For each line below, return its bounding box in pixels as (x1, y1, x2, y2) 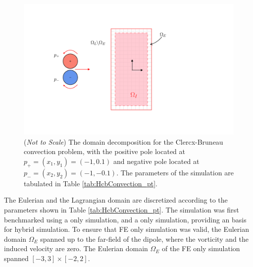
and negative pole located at (113, 156, 200, 166)
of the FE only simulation (161, 243, 240, 254)
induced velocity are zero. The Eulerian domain (4, 243, 148, 254)
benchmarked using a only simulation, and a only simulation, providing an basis (4, 214, 247, 224)
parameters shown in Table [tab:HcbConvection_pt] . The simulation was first (4, 204, 239, 214)
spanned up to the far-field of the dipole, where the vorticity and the (40, 233, 249, 244)
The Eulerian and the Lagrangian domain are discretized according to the (4, 195, 228, 205)
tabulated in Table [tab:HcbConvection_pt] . (24, 178, 157, 188)
